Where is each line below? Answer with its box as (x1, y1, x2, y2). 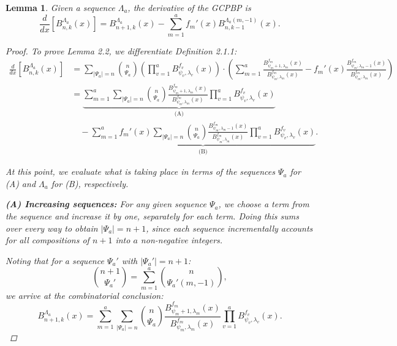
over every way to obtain (6, 221, 98, 234)
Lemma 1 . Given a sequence (6, 1, 115, 13)
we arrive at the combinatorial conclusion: (6, 289, 164, 301)
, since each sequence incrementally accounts (146, 221, 313, 234)
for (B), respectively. (51, 177, 129, 190)
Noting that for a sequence (6, 254, 104, 267)
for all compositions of (6, 234, 89, 246)
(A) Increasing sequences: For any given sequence (6, 197, 206, 210)
